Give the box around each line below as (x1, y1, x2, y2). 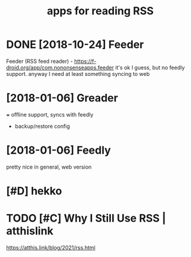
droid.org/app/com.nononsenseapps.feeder (6, 64, 115, 71)
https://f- (74, 57, 97, 65)
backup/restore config (14, 123, 70, 130)
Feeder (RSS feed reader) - (6, 57, 73, 65)
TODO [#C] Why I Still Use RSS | (6, 212, 166, 225)
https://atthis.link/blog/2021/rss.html (6, 244, 95, 251)
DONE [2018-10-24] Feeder (6, 38, 144, 51)
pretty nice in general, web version (6, 163, 92, 170)
